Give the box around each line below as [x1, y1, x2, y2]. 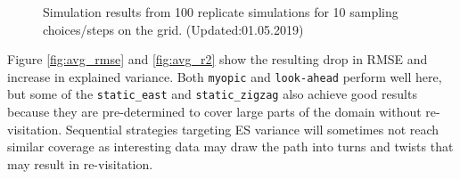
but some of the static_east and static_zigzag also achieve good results [7, 85, 417, 103]
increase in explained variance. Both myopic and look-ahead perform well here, [7, 67, 442, 85]
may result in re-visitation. [7, 154, 153, 173]
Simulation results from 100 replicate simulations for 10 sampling [43, 3, 398, 20]
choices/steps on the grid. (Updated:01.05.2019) [43, 20, 304, 38]
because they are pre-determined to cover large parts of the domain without [7, 102, 422, 121]
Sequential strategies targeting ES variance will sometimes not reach [65, 119, 439, 138]
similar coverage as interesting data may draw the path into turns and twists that [7, 137, 454, 156]
